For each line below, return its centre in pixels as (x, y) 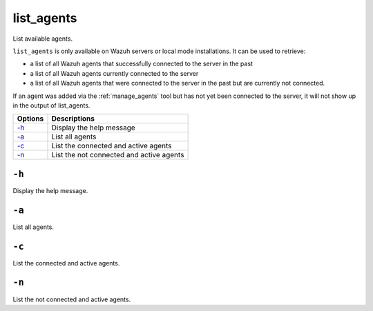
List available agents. (42, 39)
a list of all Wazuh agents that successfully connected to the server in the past (142, 64)
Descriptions (73, 119)
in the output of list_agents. (51, 105)
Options (30, 119)
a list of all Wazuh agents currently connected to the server (114, 73)
